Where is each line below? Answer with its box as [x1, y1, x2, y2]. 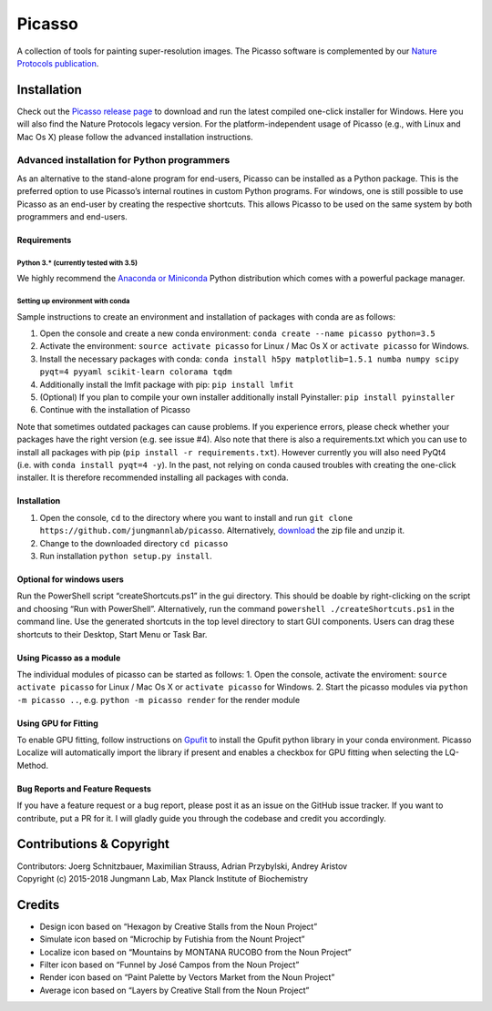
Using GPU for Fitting [16, 718, 99, 729]
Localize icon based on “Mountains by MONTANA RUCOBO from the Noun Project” [39, 946, 352, 957]
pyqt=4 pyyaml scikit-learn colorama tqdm [39, 367, 232, 377]
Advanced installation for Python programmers [16, 154, 231, 167]
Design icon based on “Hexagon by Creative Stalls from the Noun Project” [39, 921, 318, 932]
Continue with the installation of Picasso [39, 404, 190, 415]
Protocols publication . [16, 57, 99, 68]
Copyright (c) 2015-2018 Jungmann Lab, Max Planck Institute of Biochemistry [16, 873, 309, 883]
